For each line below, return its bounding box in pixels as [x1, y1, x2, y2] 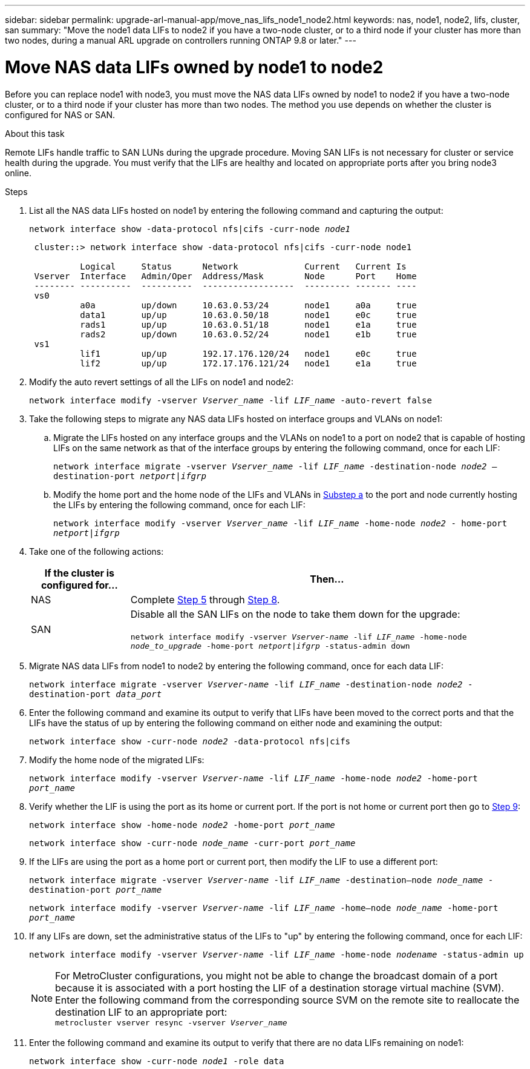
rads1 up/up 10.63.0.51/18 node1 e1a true [80, 319, 417, 329]
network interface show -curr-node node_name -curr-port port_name [29, 838, 356, 848]
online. [5, 167, 31, 178]
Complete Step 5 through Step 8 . [130, 593, 280, 606]
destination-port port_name [29, 884, 162, 895]
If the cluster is [44, 566, 115, 579]
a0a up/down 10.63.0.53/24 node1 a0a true [80, 300, 417, 310]
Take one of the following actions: [29, 546, 164, 557]
